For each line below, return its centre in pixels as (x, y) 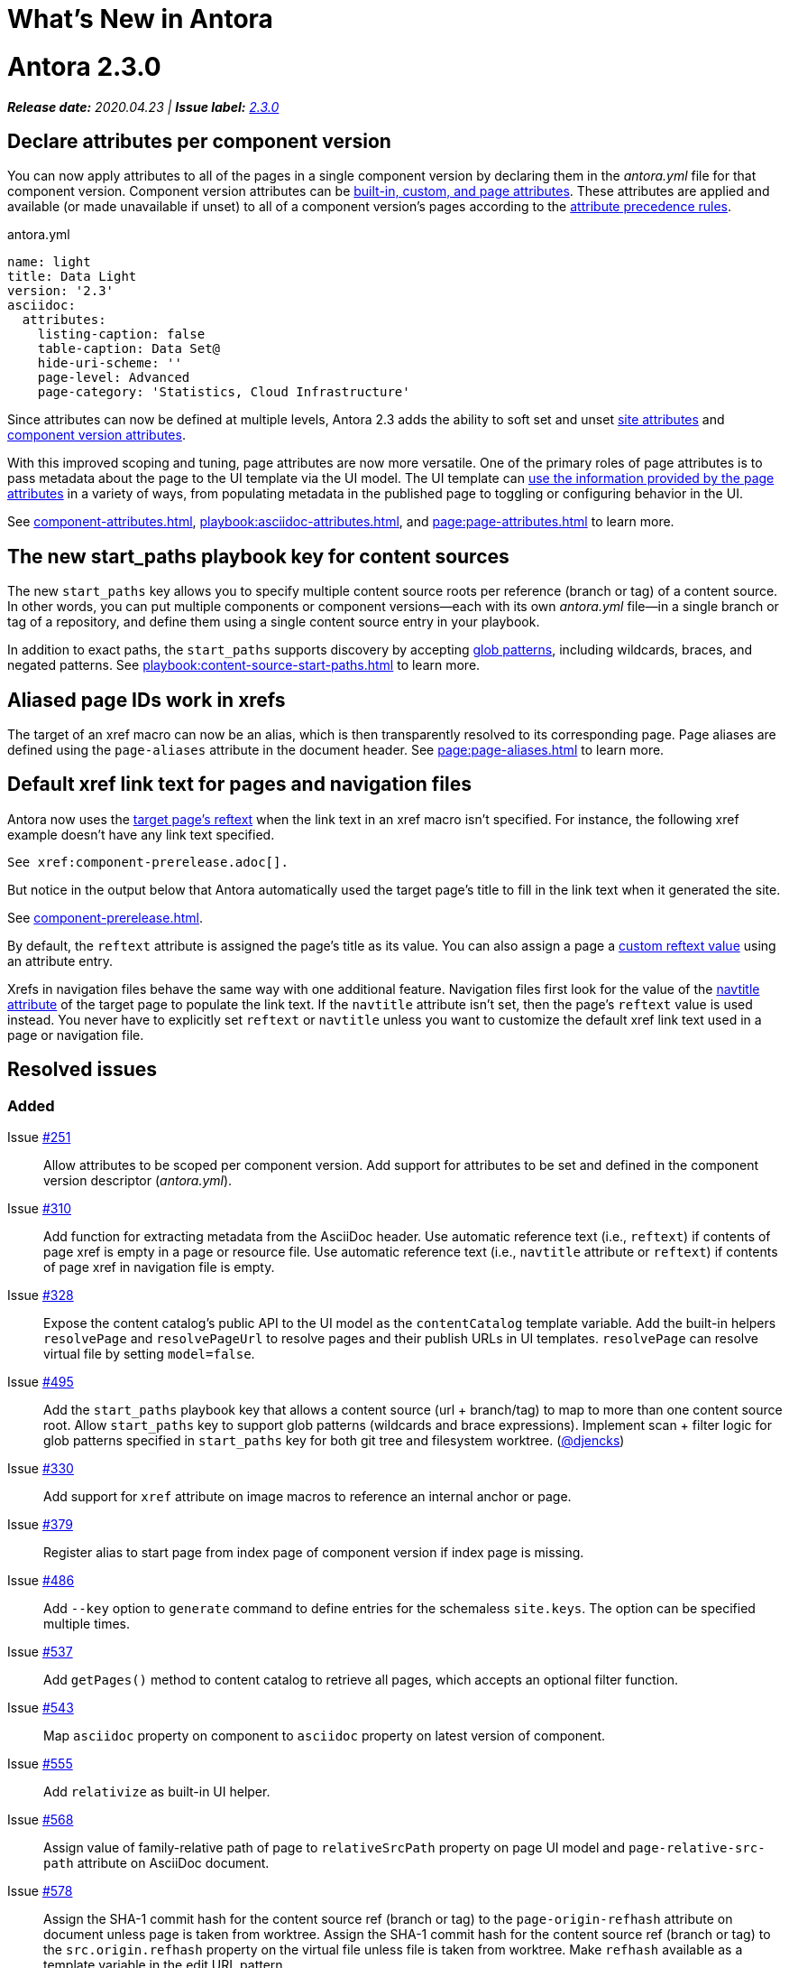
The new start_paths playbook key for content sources (258, 556)
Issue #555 (40, 1764)
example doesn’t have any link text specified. (141, 834)
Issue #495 (41, 1382)
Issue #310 (39, 1209)
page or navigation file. (76, 1035)
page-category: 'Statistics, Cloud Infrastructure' (224, 392)
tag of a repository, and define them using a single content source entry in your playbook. (274, 622)
